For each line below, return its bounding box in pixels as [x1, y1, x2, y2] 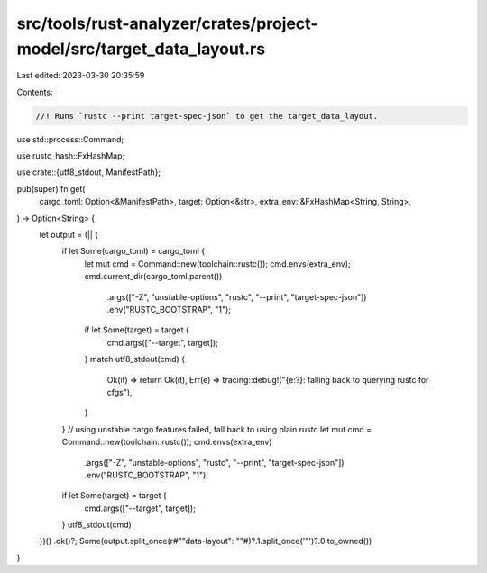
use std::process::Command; [16, 133, 124, 144]
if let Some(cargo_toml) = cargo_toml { [61, 246, 206, 257]
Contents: [16, 86, 53, 97]
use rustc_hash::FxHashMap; [16, 150, 125, 161]
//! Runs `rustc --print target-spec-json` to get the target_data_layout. [35, 111, 379, 121]
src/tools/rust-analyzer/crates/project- [16, 14, 318, 33]
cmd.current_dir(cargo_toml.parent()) [84, 271, 223, 282]
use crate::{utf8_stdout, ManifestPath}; [16, 167, 161, 177]
